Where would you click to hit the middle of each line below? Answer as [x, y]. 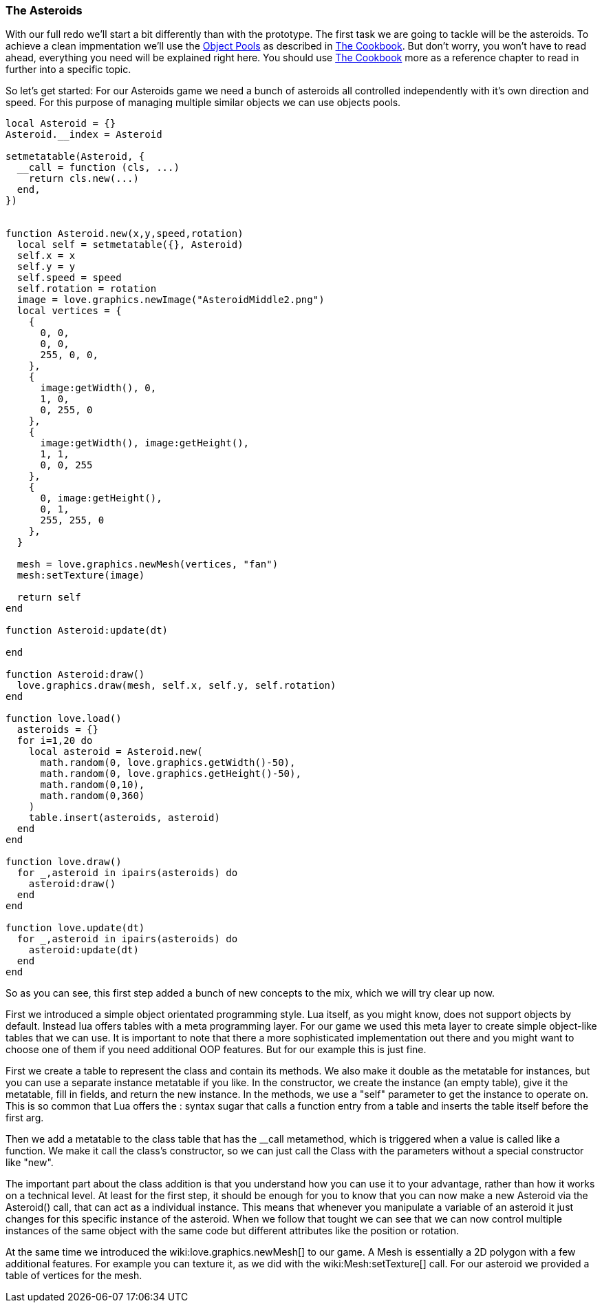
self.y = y [46, 267]
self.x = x [46, 256]
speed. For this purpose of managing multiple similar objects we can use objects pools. [203, 103]
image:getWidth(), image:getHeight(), [145, 443]
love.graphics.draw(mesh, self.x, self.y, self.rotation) [176, 686]
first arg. [25, 1118]
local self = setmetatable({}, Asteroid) [130, 245]
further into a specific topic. [68, 70]
